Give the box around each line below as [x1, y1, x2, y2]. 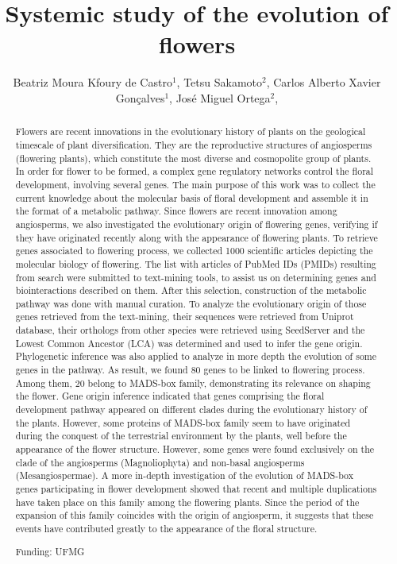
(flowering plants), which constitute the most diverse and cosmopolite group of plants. [15, 151, 372, 164]
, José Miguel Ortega [169, 89, 271, 106]
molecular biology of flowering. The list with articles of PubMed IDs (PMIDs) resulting [15, 257, 376, 270]
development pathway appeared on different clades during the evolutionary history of [15, 403, 368, 416]
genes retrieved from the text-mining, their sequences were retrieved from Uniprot [15, 310, 354, 323]
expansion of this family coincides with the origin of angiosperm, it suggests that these [15, 508, 374, 522]
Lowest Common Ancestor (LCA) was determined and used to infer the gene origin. [15, 336, 363, 350]
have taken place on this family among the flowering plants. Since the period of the [15, 495, 360, 508]
